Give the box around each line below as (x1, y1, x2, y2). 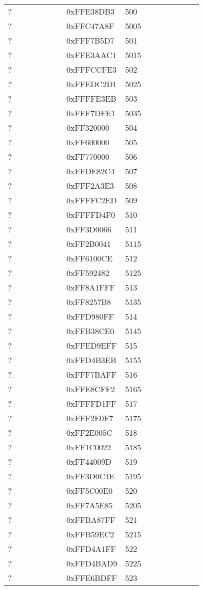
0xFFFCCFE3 (66, 64, 116, 75)
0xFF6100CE (66, 252, 112, 264)
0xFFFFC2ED (66, 194, 117, 206)
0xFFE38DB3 (66, 6, 114, 17)
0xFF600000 (66, 136, 109, 148)
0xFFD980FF (66, 311, 114, 322)
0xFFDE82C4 (66, 165, 115, 177)
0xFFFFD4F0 (66, 209, 115, 220)
